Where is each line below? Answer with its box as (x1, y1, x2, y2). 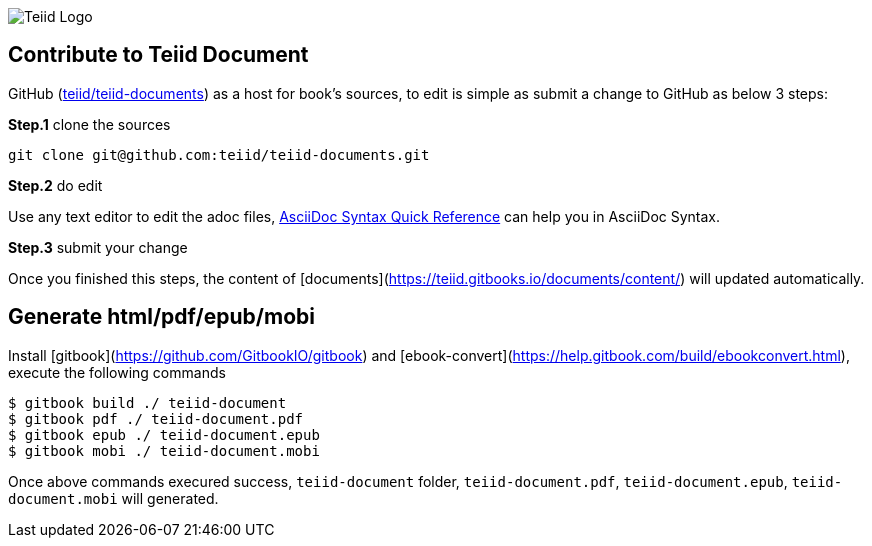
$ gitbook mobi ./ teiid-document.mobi (8, 442, 320, 459)
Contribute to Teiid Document (8, 42, 309, 68)
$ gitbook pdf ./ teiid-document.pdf (8, 410, 304, 427)
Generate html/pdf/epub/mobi (8, 304, 315, 330)
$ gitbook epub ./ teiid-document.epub (8, 426, 320, 443)
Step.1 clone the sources (8, 115, 171, 133)
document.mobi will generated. (8, 489, 219, 507)
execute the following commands (8, 363, 226, 381)
